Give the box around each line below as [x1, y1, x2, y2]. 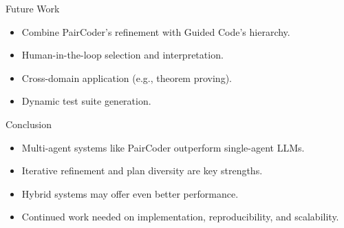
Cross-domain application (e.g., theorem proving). [21, 70, 232, 85]
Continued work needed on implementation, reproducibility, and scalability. [21, 209, 339, 224]
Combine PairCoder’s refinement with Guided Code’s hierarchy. [21, 24, 290, 39]
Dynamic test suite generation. [21, 94, 151, 108]
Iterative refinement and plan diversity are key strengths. [21, 163, 263, 178]
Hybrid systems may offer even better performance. [21, 186, 239, 200]
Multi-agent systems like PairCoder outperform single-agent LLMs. [21, 140, 305, 154]
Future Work [6, 1, 60, 15]
